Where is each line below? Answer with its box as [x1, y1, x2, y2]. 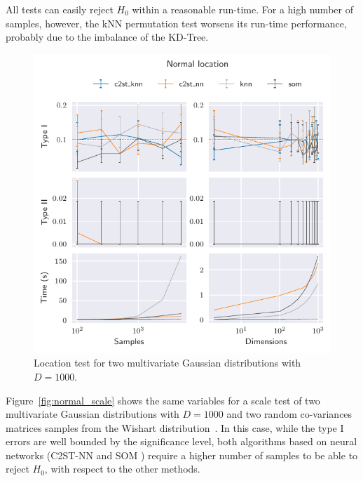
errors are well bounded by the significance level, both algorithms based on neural [6, 434, 357, 449]
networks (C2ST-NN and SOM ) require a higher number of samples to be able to [6, 447, 358, 462]
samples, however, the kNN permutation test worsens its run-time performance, [6, 15, 347, 30]
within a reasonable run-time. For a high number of [132, 2, 353, 16]
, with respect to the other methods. [44, 461, 200, 476]
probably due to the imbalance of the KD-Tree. [6, 29, 209, 44]
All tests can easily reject [6, 2, 114, 16]
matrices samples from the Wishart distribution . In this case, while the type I [6, 420, 344, 435]
